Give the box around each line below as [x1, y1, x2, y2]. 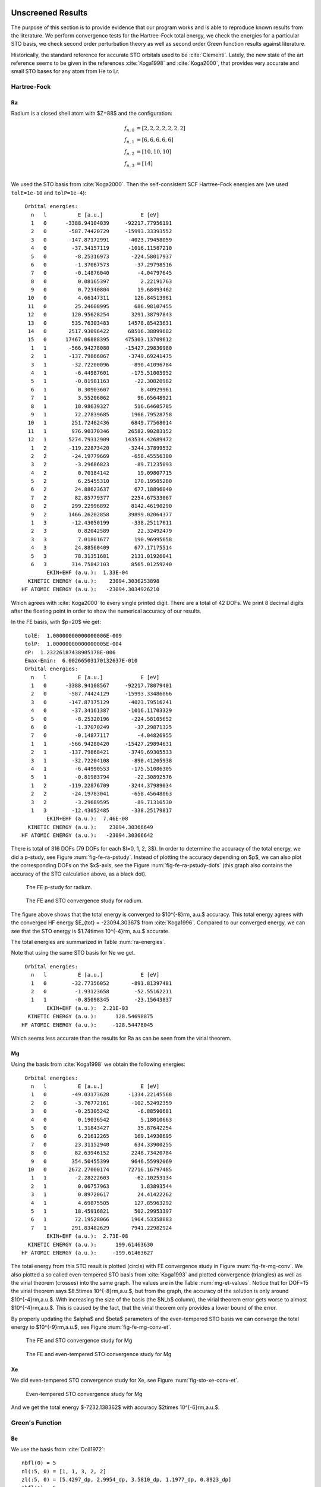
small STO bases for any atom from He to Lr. [11, 68, 120, 75]
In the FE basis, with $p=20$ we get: [11, 619, 101, 626]
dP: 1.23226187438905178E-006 [24, 649, 116, 655]
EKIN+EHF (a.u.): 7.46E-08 [46, 815, 128, 822]
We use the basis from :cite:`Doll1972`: [11, 1445, 105, 1453]
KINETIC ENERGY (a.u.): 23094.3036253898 [27, 578, 160, 584]
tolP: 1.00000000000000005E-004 [24, 641, 122, 648]
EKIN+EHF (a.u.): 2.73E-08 [46, 1233, 128, 1240]
